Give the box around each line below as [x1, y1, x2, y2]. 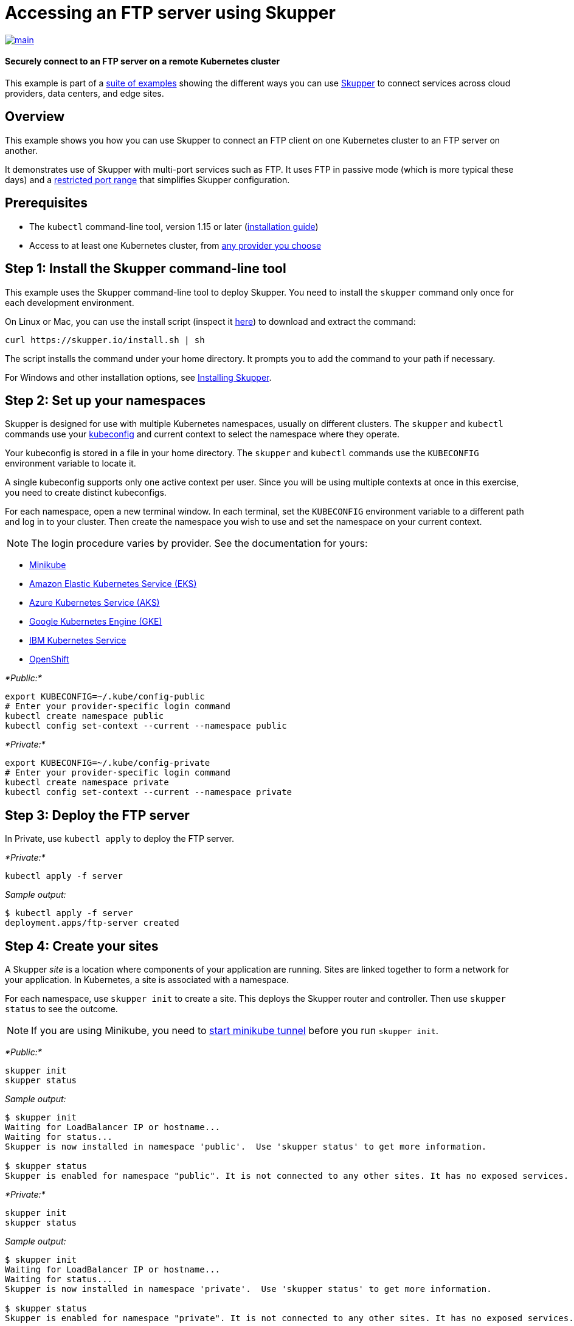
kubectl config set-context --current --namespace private [5, 787, 292, 797]
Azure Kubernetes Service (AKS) [29, 597, 160, 608]
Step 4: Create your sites [5, 938, 159, 954]
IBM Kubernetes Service [29, 635, 126, 646]
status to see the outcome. [5, 1004, 118, 1015]
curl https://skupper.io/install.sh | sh [5, 335, 205, 345]
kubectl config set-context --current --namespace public [5, 721, 287, 731]
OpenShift [29, 654, 69, 665]
